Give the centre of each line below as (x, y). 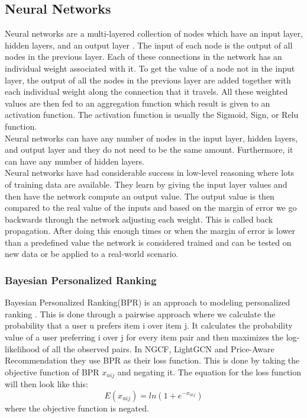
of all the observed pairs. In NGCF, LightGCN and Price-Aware (158, 348)
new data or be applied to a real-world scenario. (92, 254)
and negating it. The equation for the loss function (209, 372)
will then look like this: (46, 384)
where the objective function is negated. (77, 408)
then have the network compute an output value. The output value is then (140, 196)
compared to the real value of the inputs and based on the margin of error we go (151, 208)
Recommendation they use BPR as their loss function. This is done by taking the (152, 360)
